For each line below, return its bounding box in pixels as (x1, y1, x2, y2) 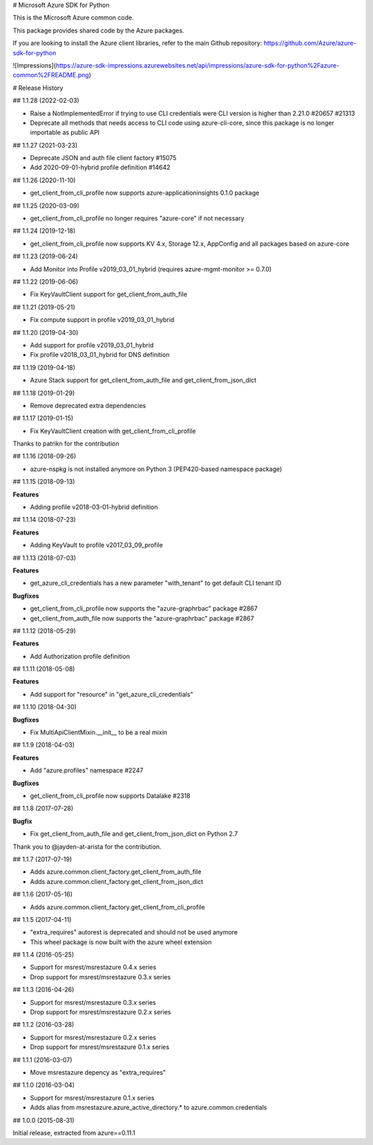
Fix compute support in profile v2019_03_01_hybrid (30, 316, 175, 324)
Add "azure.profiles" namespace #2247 (30, 767, 144, 775)
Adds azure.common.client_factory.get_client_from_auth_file (30, 867, 202, 876)
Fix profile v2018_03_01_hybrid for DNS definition (30, 351, 170, 359)
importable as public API (30, 128, 100, 137)
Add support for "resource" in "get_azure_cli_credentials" (30, 690, 193, 698)
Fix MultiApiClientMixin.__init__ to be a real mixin (30, 729, 168, 737)
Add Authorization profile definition (30, 652, 131, 660)
